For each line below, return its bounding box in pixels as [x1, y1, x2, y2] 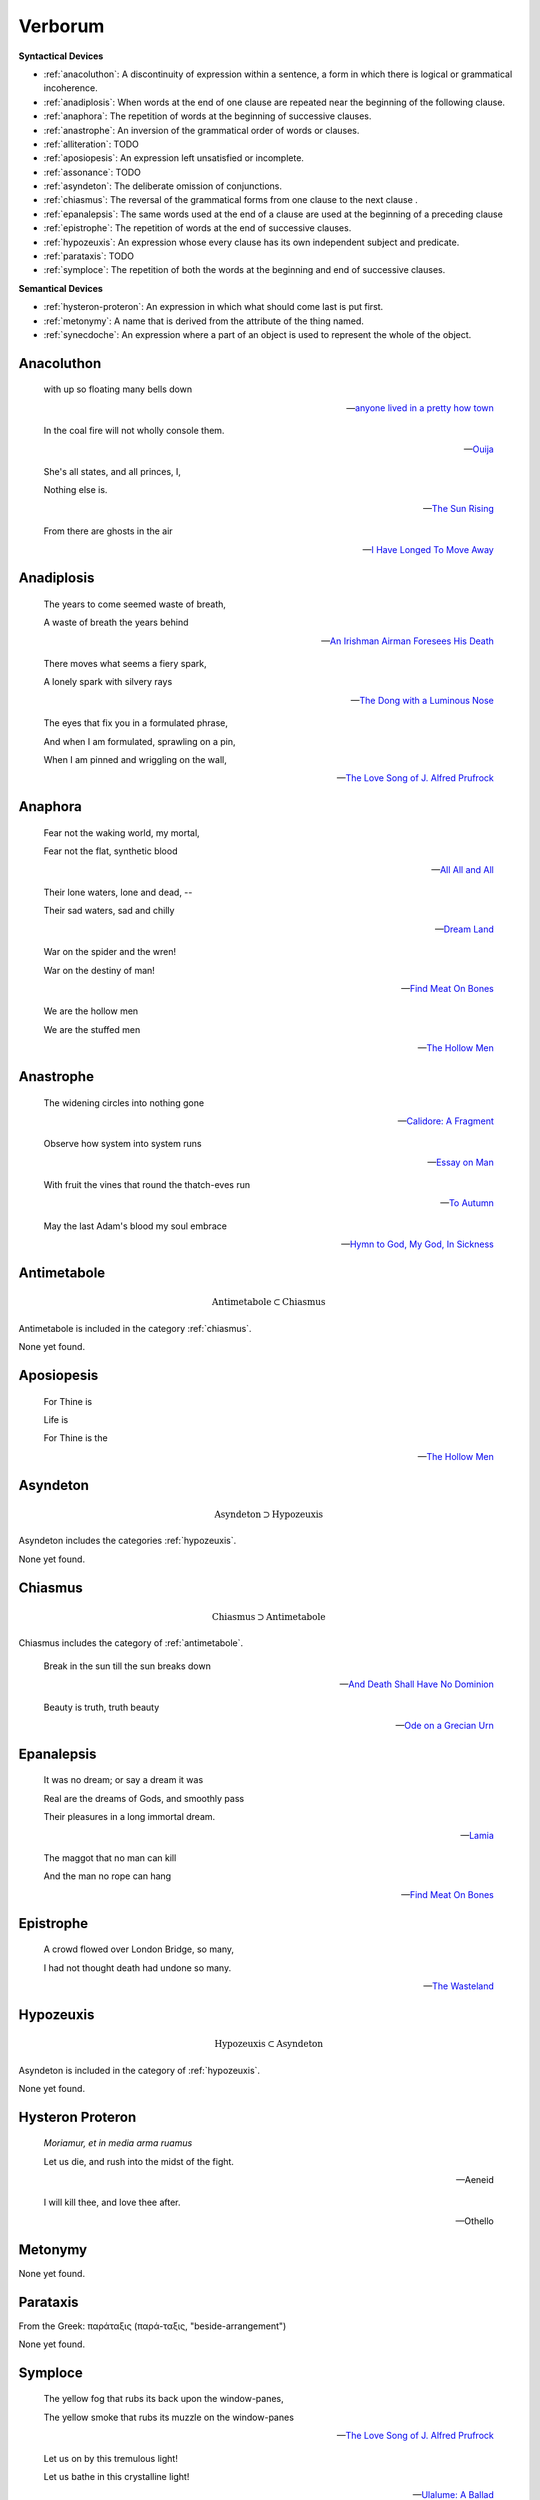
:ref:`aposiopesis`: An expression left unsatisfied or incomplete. [43, 152, 305, 164]
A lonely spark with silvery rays [43, 676, 173, 688]
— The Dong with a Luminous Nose [350, 694, 494, 706]
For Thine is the [43, 1432, 109, 1444]
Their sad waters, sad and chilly [43, 905, 175, 917]
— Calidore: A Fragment [397, 1115, 494, 1127]
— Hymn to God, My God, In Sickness [340, 1238, 494, 1250]
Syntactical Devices [18, 50, 104, 62]
